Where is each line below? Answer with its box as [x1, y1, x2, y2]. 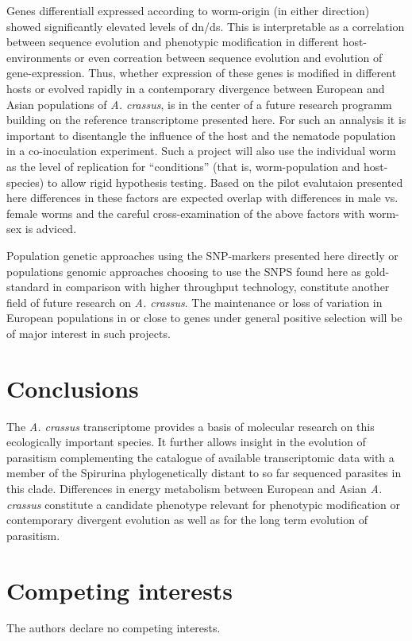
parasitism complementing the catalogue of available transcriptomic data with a [6, 449, 395, 465]
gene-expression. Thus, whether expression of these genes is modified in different [6, 64, 397, 81]
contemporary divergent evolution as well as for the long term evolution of [6, 511, 368, 528]
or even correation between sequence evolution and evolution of [75, 49, 383, 65]
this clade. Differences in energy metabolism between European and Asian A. [6, 480, 383, 496]
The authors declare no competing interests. [6, 620, 221, 636]
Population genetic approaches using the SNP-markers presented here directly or [6, 247, 399, 263]
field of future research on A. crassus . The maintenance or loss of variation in [6, 293, 383, 310]
